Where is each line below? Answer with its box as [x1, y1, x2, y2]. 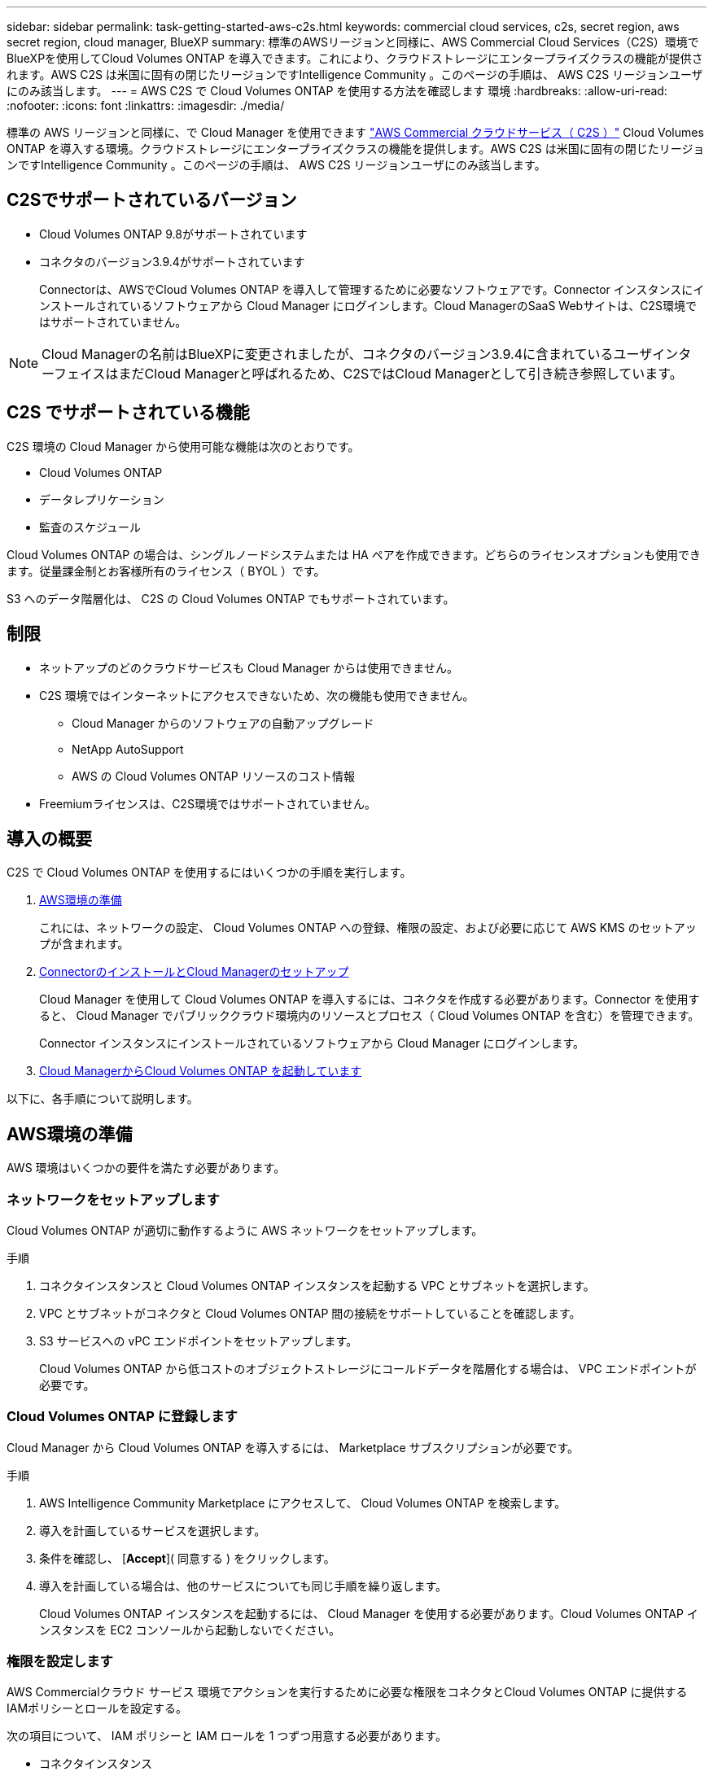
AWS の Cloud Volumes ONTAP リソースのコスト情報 [72, 768, 356, 783]
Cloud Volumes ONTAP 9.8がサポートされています [39, 226, 308, 241]
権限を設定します [7, 1653, 113, 1670]
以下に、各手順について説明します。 [7, 1091, 199, 1106]
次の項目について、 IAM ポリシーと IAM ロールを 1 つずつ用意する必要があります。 [7, 1729, 447, 1743]
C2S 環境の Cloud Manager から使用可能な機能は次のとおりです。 [7, 439, 360, 453]
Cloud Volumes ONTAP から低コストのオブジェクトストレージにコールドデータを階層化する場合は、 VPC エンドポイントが [39, 1361, 697, 1376]
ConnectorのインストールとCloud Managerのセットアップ [39, 965, 349, 979]
